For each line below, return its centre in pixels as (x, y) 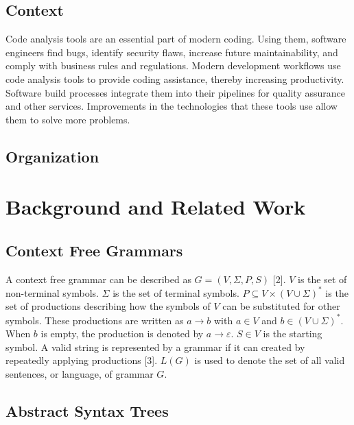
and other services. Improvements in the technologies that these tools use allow (172, 106)
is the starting (293, 333)
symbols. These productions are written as (95, 320)
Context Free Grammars (94, 250)
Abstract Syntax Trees (87, 410)
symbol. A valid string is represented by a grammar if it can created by (155, 347)
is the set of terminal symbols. (176, 292)
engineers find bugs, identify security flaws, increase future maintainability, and (172, 52)
